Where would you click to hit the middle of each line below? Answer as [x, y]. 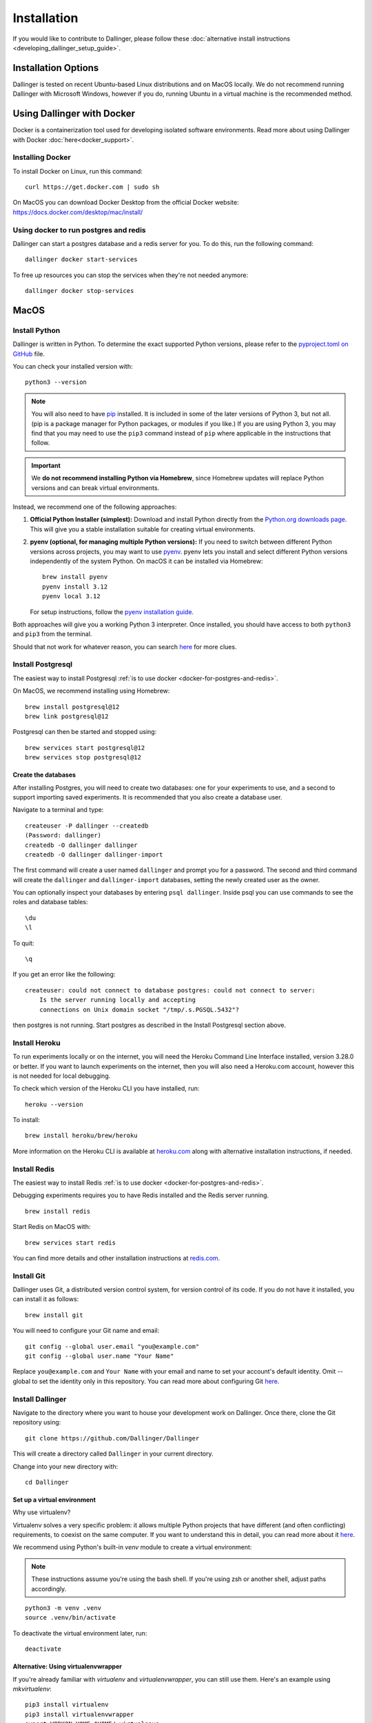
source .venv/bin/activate [71, 1618]
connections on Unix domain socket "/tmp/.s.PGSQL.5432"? [139, 1009]
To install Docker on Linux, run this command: [77, 171]
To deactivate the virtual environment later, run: [80, 1633]
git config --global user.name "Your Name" [100, 1356]
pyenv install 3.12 [75, 587]
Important [46, 465]
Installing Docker [42, 157]
